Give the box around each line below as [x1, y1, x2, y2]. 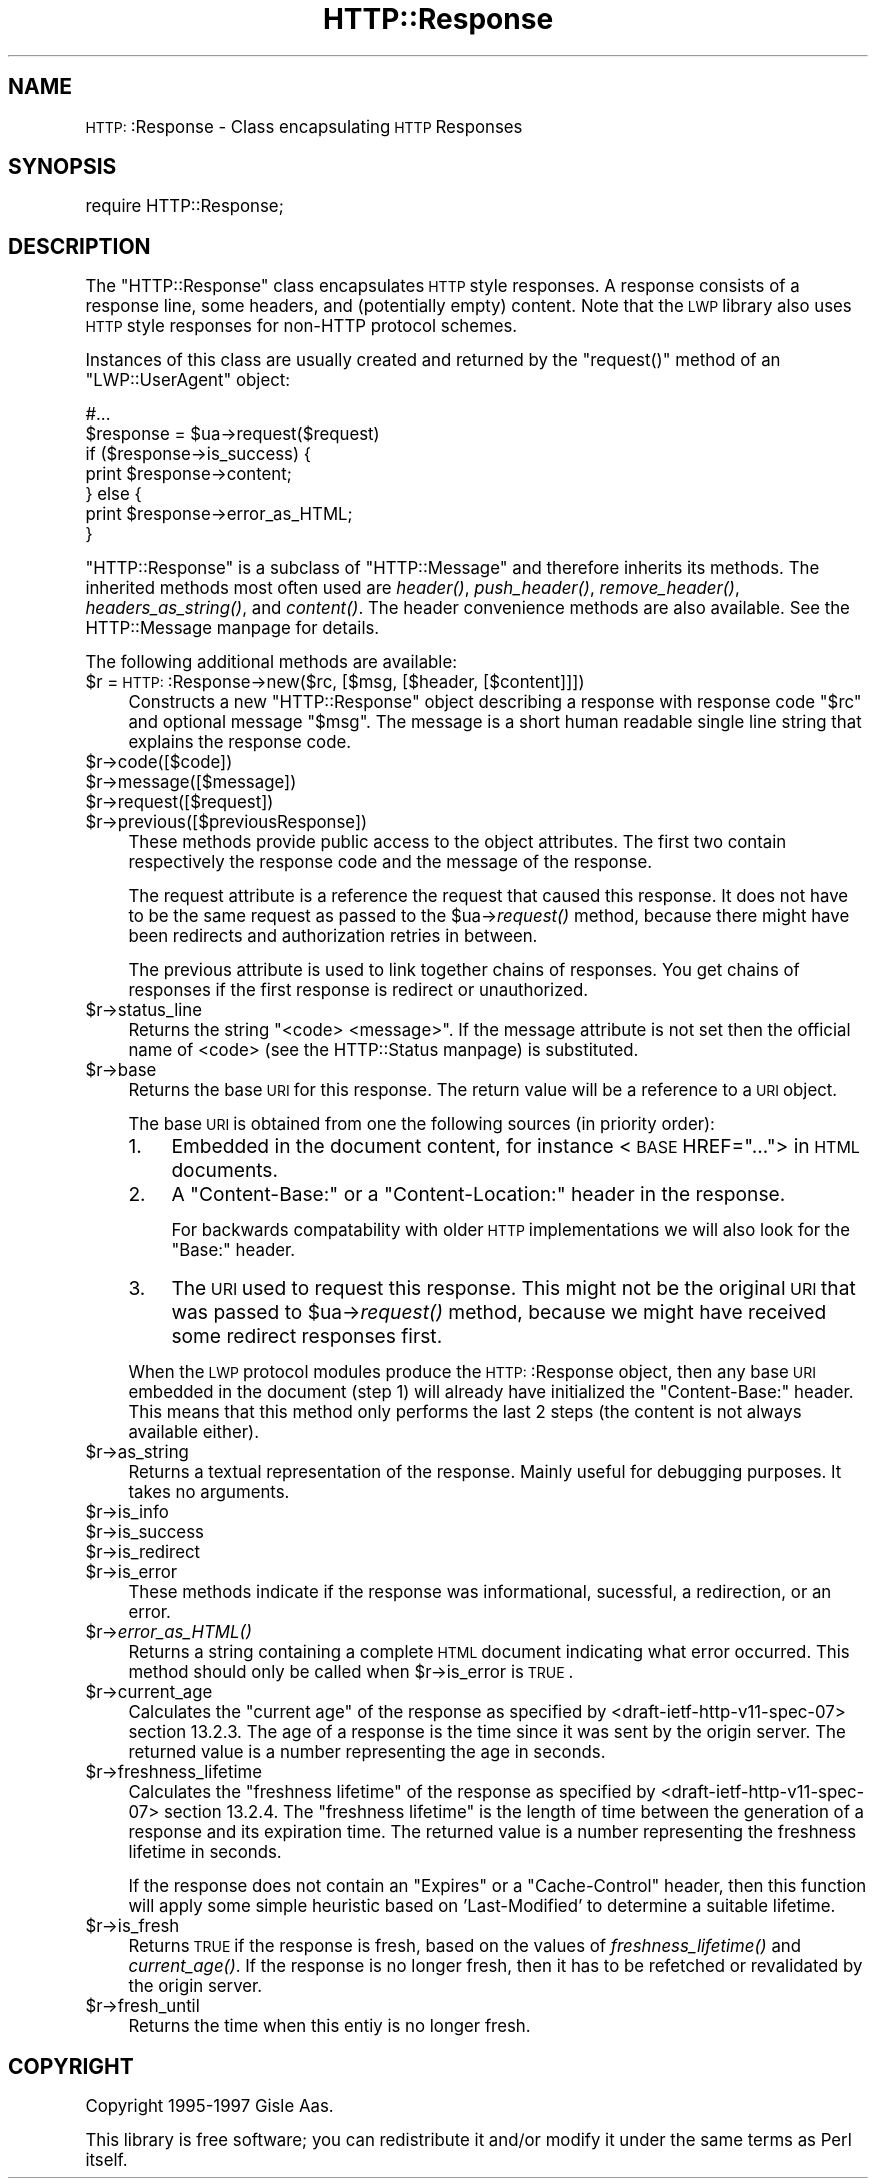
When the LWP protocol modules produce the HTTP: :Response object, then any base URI [128, 1362, 816, 1383]
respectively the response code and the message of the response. [128, 852, 653, 873]
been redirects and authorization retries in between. [128, 926, 538, 947]
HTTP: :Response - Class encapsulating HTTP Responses [85, 116, 523, 137]
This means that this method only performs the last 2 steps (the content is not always [128, 1402, 802, 1423]
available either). [128, 1422, 260, 1443]
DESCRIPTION [8, 233, 151, 259]
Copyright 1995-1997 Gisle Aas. [85, 2096, 334, 2117]
